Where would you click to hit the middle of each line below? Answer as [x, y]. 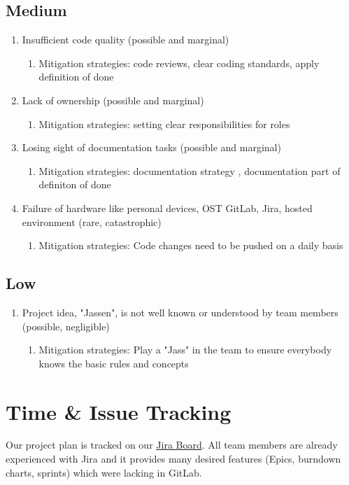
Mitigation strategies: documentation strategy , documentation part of [190, 170]
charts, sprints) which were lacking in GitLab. [104, 472]
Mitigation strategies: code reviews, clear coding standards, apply [179, 63]
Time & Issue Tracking [119, 411]
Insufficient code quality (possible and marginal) [126, 40]
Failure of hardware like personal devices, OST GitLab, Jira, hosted [167, 208]
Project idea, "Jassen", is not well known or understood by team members [180, 312]
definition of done [76, 77]
